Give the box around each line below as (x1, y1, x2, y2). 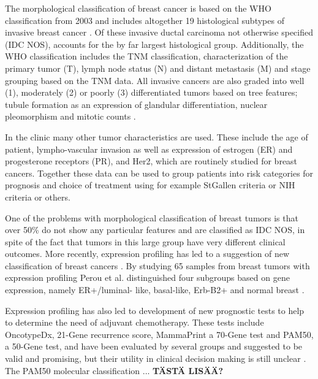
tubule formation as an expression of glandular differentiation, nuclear (5, 98, 268, 110)
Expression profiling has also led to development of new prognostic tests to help (5, 304, 305, 316)
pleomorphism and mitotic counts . (5, 110, 136, 123)
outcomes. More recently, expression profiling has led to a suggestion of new (5, 247, 290, 260)
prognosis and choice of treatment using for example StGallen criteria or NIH (5, 178, 295, 191)
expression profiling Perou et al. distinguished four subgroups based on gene (5, 271, 290, 284)
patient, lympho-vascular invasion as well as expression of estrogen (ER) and (5, 142, 293, 155)
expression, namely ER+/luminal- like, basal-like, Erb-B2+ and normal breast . (5, 283, 305, 296)
